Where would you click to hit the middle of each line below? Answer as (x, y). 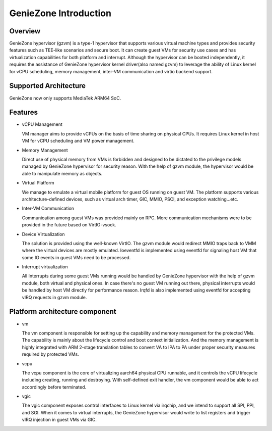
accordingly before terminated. (54, 387)
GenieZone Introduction (60, 13)
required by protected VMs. (50, 354)
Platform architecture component (63, 312)
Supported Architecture (47, 86)
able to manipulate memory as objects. (62, 173)
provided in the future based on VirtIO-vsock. (69, 225)
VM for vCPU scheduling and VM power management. (78, 141)
